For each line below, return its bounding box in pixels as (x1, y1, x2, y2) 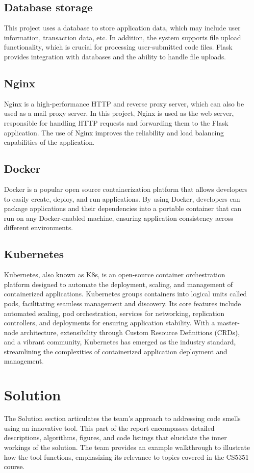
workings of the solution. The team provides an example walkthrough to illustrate (4, 442, 250, 452)
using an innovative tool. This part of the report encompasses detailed (4, 422, 215, 433)
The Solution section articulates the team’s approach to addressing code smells (4, 413, 241, 423)
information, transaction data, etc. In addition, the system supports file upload (4, 32, 241, 42)
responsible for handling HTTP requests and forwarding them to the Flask (4, 117, 229, 128)
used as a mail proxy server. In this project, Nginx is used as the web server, (4, 108, 234, 118)
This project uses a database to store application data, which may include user (4, 23, 241, 33)
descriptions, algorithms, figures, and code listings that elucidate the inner (4, 432, 227, 443)
